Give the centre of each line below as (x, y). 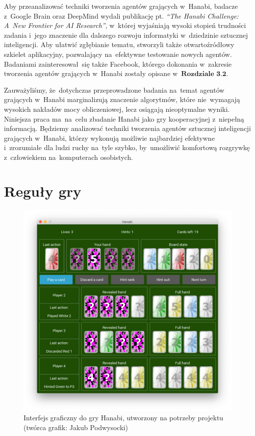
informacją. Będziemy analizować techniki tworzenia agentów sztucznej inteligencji (127, 128)
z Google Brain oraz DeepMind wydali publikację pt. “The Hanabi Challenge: (121, 15)
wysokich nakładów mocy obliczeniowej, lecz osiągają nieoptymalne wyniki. (117, 109)
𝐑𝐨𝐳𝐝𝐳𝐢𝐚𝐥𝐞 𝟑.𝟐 (204, 74)
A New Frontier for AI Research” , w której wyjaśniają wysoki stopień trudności (125, 25)
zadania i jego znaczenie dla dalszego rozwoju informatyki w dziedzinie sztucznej (126, 35)
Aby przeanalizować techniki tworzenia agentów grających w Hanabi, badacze (121, 6)
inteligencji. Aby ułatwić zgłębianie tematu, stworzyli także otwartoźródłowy (119, 44)
